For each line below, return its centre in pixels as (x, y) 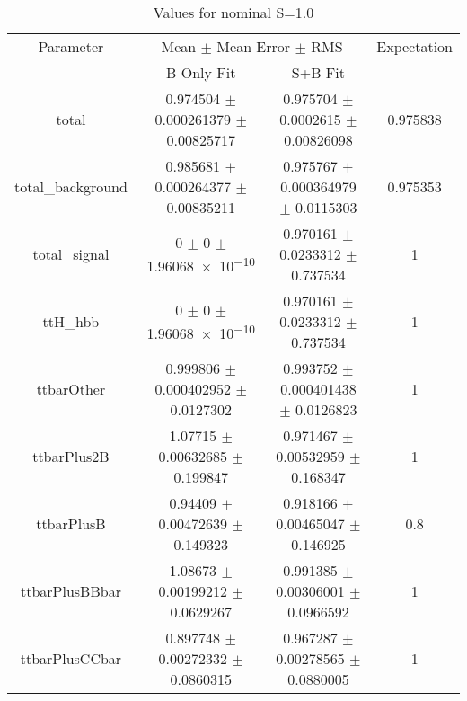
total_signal (71, 254)
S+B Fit (318, 72)
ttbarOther (71, 389)
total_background (71, 186)
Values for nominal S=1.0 (233, 12)
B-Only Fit (201, 72)
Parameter (71, 46)
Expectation (414, 46)
